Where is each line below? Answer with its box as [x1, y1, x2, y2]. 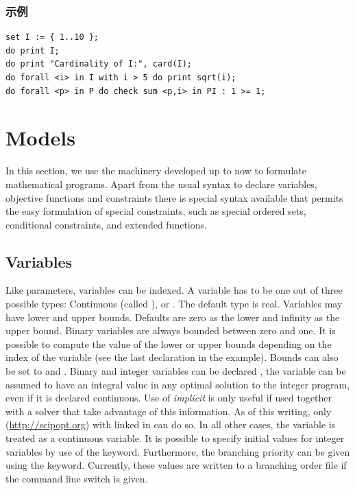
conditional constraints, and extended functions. [5, 217, 207, 231]
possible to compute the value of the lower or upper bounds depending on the [5, 336, 332, 351]
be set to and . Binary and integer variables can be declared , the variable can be [5, 364, 346, 378]
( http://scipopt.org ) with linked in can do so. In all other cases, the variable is [5, 417, 336, 432]
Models [5, 124, 75, 152]
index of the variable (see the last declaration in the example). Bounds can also [5, 350, 339, 364]
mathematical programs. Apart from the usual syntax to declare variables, [5, 176, 317, 191]
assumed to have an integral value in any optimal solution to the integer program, [5, 377, 350, 391]
